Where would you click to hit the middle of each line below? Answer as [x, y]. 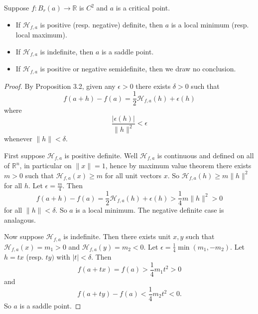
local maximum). [41, 35]
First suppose [25, 155]
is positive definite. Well [101, 155]
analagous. [20, 219]
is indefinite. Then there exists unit [117, 236]
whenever [18, 139]
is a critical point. [143, 7]
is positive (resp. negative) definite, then [101, 24]
